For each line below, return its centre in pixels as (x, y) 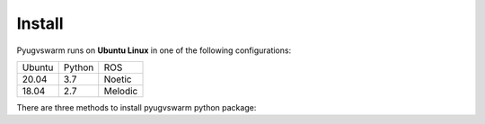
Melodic (121, 91)
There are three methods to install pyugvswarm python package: (137, 107)
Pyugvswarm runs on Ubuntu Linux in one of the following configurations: (154, 50)
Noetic (118, 79)
